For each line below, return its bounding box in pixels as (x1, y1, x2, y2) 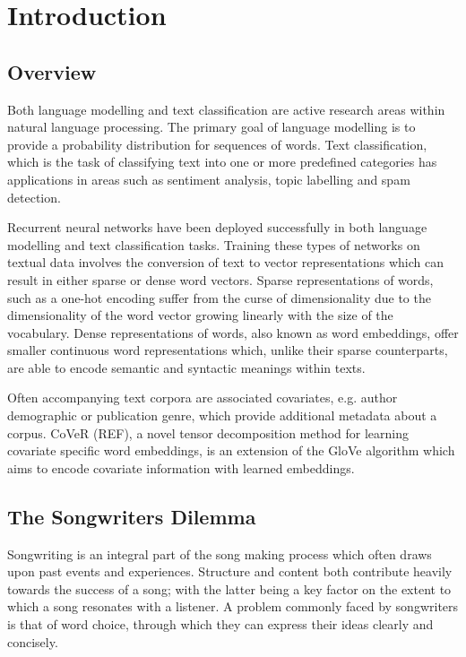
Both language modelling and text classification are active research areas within (7, 99, 445, 118)
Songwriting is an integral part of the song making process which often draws (7, 544, 432, 563)
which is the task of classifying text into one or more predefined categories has (7, 152, 437, 171)
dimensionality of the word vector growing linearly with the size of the (7, 306, 393, 324)
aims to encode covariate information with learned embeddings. (7, 458, 355, 477)
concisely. (7, 632, 58, 651)
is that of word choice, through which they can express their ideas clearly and (7, 615, 434, 634)
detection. (7, 187, 61, 206)
